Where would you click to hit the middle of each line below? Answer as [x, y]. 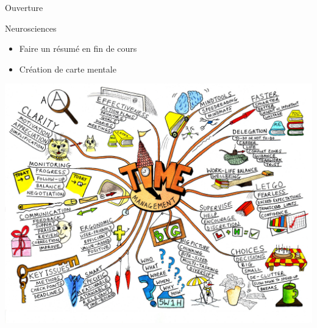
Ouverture [24, 7]
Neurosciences [31, 28]
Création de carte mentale [68, 69]
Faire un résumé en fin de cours [78, 48]
